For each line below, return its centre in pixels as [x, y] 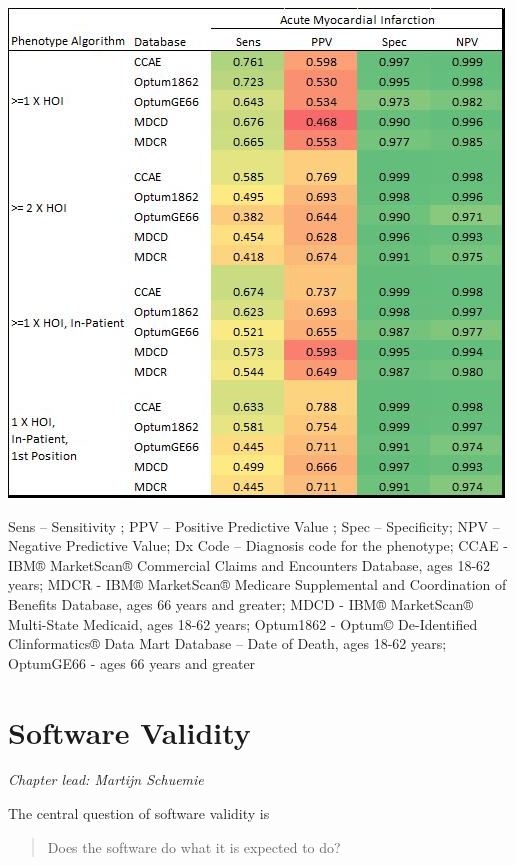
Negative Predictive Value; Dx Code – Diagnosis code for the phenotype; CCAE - [258, 545]
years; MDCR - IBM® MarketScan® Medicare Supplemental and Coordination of [257, 584]
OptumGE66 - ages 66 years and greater [132, 662]
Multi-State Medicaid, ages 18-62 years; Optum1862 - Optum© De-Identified [243, 623]
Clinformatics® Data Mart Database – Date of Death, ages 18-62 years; [227, 643]
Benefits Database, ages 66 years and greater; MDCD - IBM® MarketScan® [241, 603]
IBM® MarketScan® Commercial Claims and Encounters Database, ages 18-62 [249, 564]
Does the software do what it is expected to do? [194, 846]
